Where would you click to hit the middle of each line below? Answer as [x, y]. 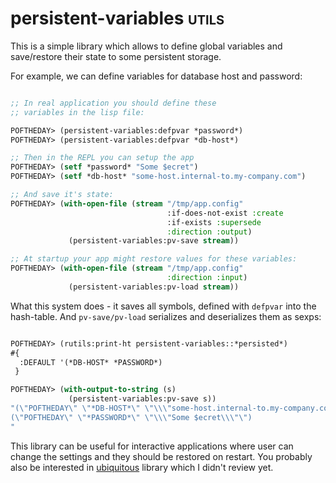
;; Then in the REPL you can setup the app [102, 158]
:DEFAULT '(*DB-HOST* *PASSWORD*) [91, 362]
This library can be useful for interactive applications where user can [152, 446]
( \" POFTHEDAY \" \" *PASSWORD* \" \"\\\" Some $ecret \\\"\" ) [131, 417]
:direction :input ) [207, 278]
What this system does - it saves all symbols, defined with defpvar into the [163, 306]
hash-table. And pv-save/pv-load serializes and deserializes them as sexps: [166, 316]
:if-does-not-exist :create [225, 213]
